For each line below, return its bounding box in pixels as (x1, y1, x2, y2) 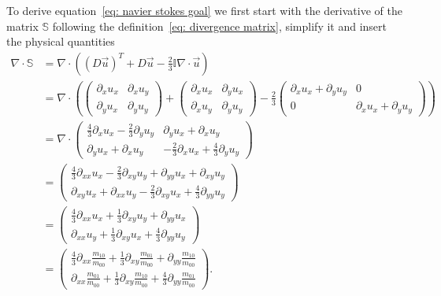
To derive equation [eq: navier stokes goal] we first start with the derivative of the (6, 2, 402, 18)
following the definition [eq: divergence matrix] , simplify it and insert (52, 17, 387, 34)
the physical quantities (6, 33, 115, 50)
